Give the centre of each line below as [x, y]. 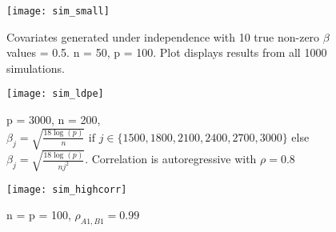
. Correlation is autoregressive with [171, 159]
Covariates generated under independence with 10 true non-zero [163, 36]
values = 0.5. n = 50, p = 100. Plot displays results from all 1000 [167, 52]
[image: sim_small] [58, 11]
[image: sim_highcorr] [67, 189]
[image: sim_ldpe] [55, 94]
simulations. [36, 68]
